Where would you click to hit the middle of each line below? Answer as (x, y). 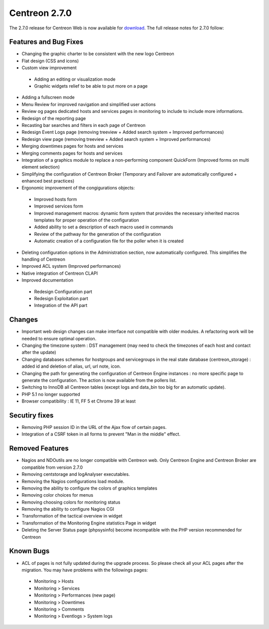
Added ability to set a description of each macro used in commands (104, 227)
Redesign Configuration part (63, 292)
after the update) (39, 352)
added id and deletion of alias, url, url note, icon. (71, 366)
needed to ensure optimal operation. (59, 338)
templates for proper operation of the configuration (87, 220)
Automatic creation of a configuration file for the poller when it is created (109, 241)
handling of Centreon (44, 259)
